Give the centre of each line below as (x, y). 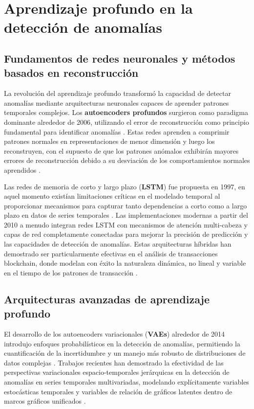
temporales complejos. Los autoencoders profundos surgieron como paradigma (126, 112)
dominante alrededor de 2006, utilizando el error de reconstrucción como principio (127, 122)
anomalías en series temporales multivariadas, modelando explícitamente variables (127, 382)
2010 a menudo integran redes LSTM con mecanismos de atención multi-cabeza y (126, 224)
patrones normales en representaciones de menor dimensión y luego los (109, 141)
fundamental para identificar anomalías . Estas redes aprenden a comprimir (117, 131)
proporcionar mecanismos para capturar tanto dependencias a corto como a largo (126, 205)
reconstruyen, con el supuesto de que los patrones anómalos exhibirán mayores (121, 150)
